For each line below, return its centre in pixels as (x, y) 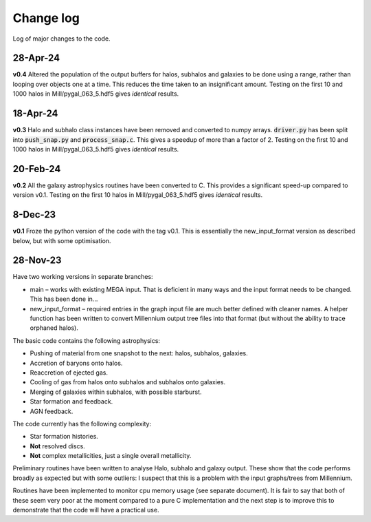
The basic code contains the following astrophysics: (87, 340)
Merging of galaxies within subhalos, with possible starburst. (116, 392)
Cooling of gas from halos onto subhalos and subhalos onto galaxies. (128, 382)
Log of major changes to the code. (61, 39)
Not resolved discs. (57, 446)
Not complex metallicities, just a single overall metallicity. (111, 456)
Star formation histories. (64, 437)
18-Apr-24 (35, 114)
